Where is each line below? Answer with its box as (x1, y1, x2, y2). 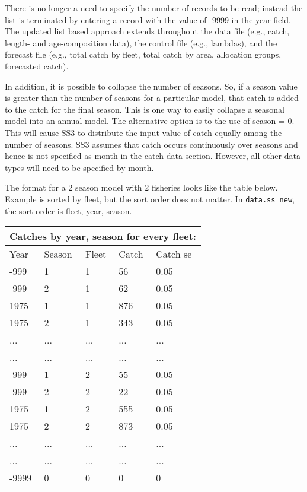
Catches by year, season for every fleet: (9, 229, 196, 243)
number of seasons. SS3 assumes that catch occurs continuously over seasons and (5, 138, 298, 150)
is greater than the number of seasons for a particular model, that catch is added (5, 91, 299, 104)
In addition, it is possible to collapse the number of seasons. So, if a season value (5, 80, 298, 92)
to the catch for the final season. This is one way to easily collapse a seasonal (5, 103, 284, 115)
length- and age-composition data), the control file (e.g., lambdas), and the (5, 36, 277, 49)
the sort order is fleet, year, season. (5, 204, 132, 217)
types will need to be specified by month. (5, 161, 154, 173)
